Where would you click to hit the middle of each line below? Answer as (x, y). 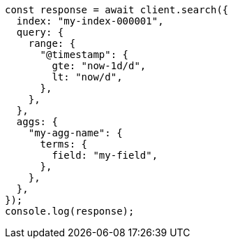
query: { (40, 32)
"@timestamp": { (84, 55)
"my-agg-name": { (75, 133)
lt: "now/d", (87, 77)
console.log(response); (70, 211)
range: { (52, 43)
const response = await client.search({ (117, 10)
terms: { (64, 144)
